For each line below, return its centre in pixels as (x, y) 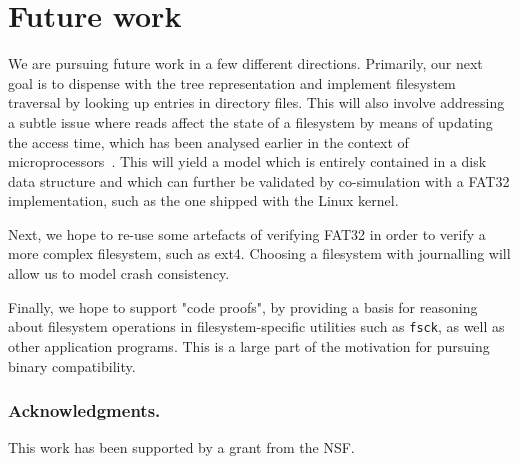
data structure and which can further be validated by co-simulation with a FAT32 (259, 180)
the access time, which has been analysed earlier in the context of (208, 141)
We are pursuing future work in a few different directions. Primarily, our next (245, 63)
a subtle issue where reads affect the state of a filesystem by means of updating (250, 121)
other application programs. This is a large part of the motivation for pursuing (249, 345)
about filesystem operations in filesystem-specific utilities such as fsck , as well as (256, 326)
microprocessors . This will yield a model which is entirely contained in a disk (247, 161)
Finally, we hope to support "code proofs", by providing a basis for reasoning (243, 306)
